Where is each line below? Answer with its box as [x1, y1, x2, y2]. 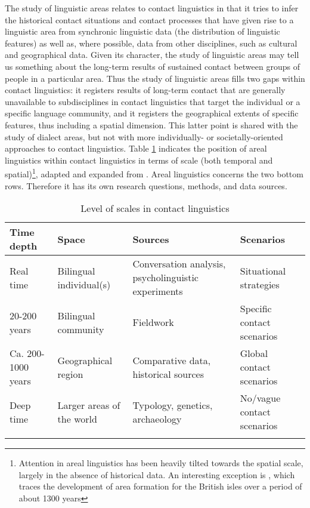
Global [240, 346, 268, 361]
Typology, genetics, [132, 398, 213, 412]
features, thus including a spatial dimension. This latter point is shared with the [5, 118, 298, 131]
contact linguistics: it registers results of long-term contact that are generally [5, 84, 286, 96]
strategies [240, 277, 280, 291]
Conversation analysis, [132, 257, 226, 271]
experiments [132, 284, 183, 298]
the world [57, 411, 97, 426]
